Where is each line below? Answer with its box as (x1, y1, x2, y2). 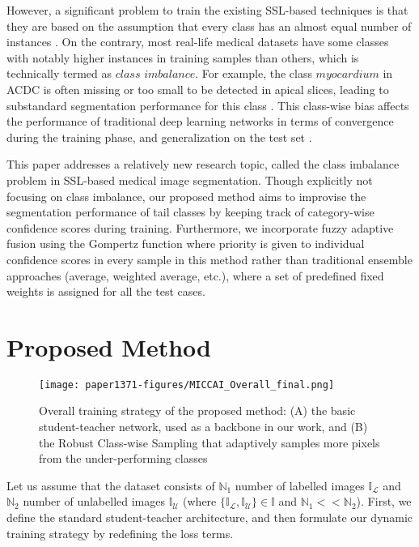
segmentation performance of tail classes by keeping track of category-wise (6, 203, 375, 220)
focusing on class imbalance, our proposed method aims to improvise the (6, 187, 366, 204)
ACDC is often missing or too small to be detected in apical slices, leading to (6, 80, 389, 97)
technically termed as (6, 65, 112, 82)
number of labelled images (235, 476, 365, 494)
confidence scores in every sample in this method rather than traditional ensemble (6, 250, 413, 267)
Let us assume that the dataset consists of (6, 476, 215, 494)
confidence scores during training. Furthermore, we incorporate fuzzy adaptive (6, 219, 394, 236)
